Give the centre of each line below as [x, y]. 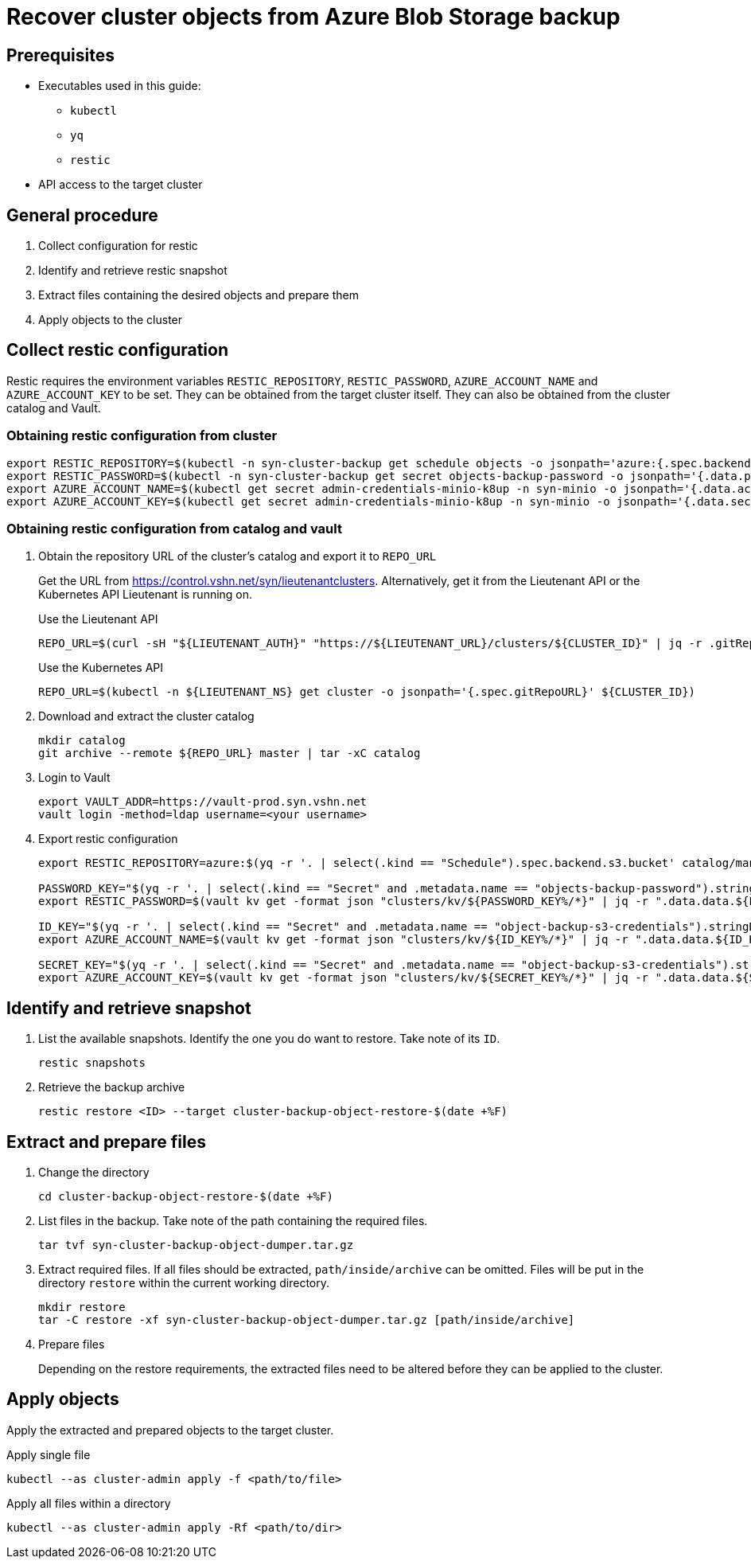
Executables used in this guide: [120, 86]
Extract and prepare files [107, 1142]
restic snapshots [92, 1063]
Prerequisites [60, 55]
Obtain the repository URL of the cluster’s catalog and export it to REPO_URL [237, 556]
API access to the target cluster [121, 185]
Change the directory [94, 1173]
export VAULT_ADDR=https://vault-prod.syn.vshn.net [203, 802]
